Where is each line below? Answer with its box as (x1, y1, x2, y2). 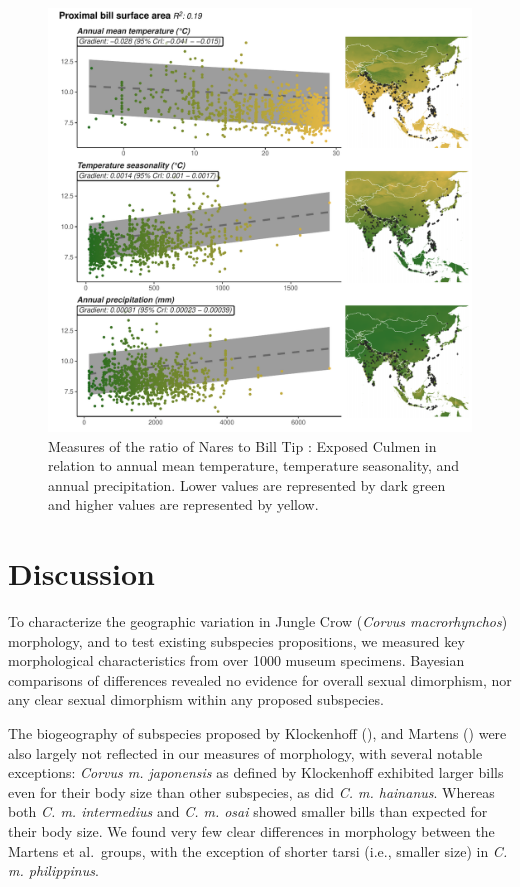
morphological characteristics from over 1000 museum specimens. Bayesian (8, 650, 465, 671)
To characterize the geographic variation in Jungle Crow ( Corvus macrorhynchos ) (8, 611, 508, 632)
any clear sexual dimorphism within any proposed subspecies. (8, 689, 384, 710)
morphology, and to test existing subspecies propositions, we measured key (8, 630, 465, 651)
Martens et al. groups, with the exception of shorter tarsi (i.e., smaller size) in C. (8, 840, 508, 861)
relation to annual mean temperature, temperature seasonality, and (48, 455, 460, 476)
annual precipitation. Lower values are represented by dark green (48, 474, 446, 495)
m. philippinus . (8, 860, 99, 881)
